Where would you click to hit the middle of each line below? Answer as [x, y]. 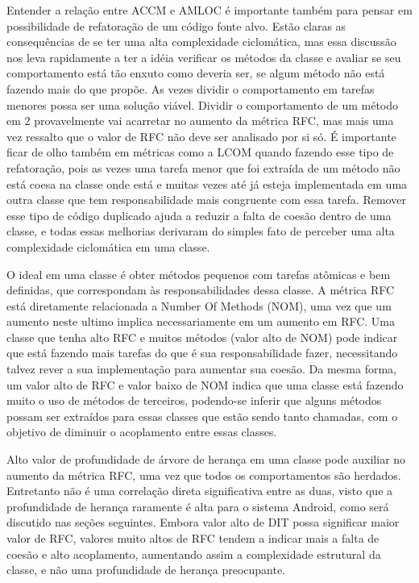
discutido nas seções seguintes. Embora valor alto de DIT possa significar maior [203, 522]
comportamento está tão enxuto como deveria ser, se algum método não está [196, 73]
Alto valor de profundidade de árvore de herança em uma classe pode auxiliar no [206, 459]
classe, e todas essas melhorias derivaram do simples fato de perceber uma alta [201, 231]
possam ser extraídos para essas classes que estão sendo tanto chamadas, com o [202, 416]
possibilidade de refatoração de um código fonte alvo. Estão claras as [176, 25]
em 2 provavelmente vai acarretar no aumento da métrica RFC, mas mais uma [200, 121]
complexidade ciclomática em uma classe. [108, 246]
